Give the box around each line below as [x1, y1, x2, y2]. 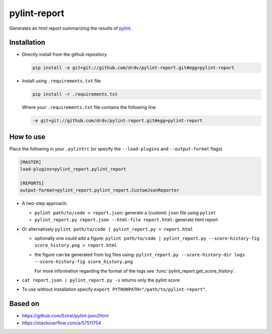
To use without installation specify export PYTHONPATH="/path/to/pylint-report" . [22, 286, 207, 292]
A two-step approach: [22, 201, 67, 207]
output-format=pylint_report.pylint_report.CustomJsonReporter [20, 187, 180, 193]
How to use [9, 132, 45, 141]
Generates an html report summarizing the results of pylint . [9, 25, 132, 31]
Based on [9, 300, 40, 308]
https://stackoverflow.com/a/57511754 [22, 320, 101, 326]
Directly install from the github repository [22, 51, 107, 57]
